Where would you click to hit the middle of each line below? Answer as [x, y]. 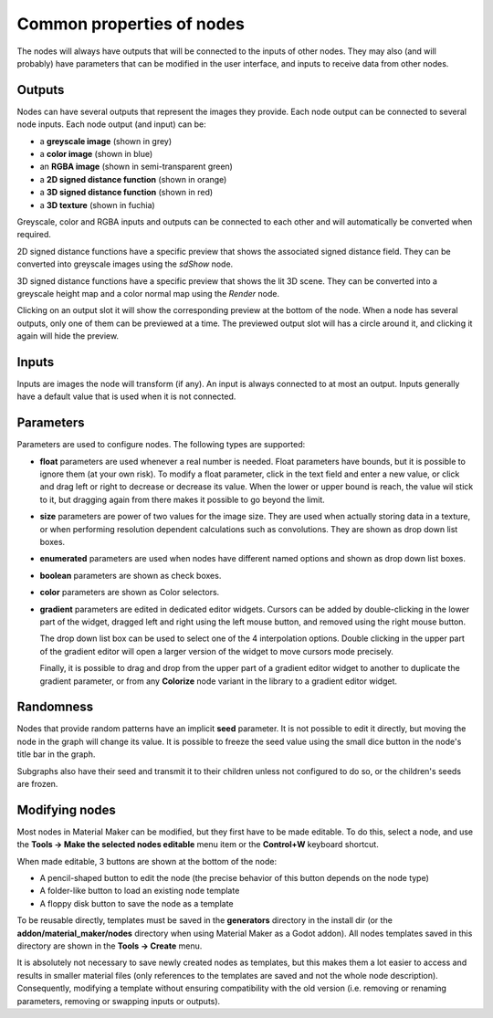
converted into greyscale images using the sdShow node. [125, 264]
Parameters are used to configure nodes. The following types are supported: [161, 445]
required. [34, 235]
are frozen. [37, 784]
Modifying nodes [66, 809]
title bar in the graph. [56, 754]
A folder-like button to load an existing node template [140, 891]
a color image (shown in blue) [96, 154]
